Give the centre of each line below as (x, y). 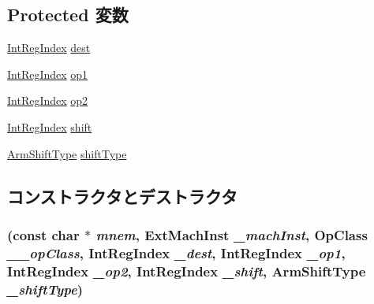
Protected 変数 (68, 15)
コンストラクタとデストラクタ (122, 196)
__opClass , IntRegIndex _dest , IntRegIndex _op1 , (176, 252)
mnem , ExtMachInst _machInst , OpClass (232, 234)
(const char (43, 234)
